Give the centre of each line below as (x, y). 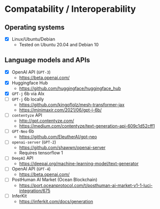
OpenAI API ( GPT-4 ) (31, 169)
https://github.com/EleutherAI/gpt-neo (58, 137)
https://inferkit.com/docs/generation (56, 201)
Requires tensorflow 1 (41, 153)
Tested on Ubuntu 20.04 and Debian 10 (59, 45)
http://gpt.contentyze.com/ (47, 121)
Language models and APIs (48, 60)
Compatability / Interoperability (70, 9)
